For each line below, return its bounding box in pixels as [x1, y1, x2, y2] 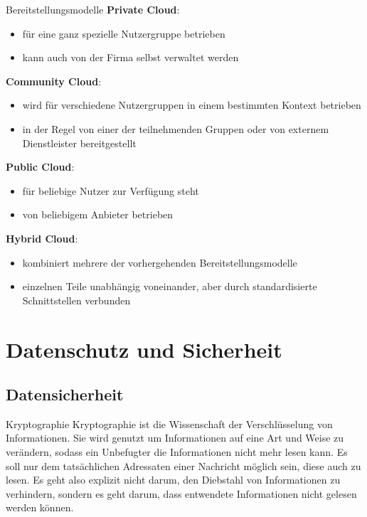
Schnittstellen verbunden [22, 292, 131, 307]
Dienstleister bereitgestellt [22, 135, 137, 150]
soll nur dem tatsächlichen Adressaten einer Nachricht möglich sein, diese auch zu [6, 458, 361, 473]
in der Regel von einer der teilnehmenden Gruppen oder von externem [22, 121, 329, 136]
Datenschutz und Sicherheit [6, 334, 282, 363]
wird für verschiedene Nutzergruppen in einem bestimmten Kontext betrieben [22, 97, 361, 112]
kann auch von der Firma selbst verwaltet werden [22, 50, 239, 65]
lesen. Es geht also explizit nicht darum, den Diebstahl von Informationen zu [6, 472, 341, 487]
